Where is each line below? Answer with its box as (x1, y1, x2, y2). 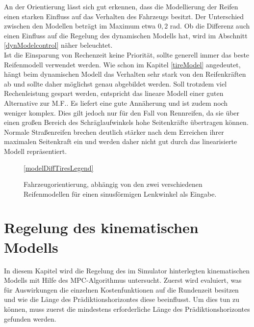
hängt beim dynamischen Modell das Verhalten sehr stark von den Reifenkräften (4, 69, 246, 79)
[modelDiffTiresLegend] (24, 162, 94, 173)
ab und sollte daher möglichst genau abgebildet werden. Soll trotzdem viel (4, 78, 227, 89)
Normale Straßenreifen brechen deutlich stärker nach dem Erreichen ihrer (4, 126, 224, 137)
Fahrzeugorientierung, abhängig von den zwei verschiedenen (24, 179, 203, 189)
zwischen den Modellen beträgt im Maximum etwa (4, 21, 156, 31)
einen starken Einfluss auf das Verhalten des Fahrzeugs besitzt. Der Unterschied (4, 11, 244, 21)
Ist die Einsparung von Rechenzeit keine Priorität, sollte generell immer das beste (4, 49, 250, 59)
